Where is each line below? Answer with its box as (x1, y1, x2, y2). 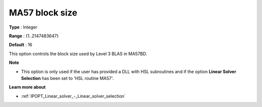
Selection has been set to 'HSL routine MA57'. (21, 75, 114, 81)
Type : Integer (9, 24, 37, 30)
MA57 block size (9, 7, 78, 18)
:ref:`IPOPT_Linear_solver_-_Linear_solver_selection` (21, 93, 126, 99)
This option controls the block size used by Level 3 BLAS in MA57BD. (9, 51, 147, 57)
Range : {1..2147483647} (9, 33, 59, 39)
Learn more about (9, 84, 46, 90)
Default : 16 (9, 42, 33, 48)
